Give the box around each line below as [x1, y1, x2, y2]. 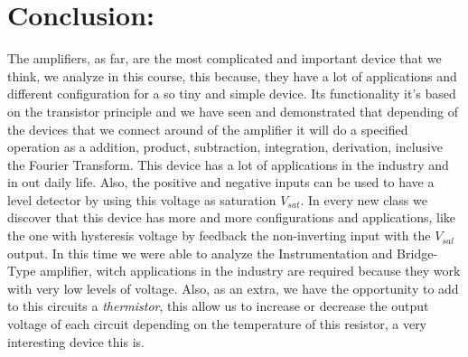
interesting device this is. [7, 332, 145, 351]
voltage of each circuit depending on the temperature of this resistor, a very [7, 315, 427, 334]
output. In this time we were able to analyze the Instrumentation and [7, 243, 393, 262]
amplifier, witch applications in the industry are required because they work [40, 261, 461, 280]
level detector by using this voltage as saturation [7, 190, 276, 209]
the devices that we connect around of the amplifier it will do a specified [7, 119, 408, 138]
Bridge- [397, 243, 438, 262]
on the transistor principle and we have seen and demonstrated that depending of [7, 101, 459, 120]
